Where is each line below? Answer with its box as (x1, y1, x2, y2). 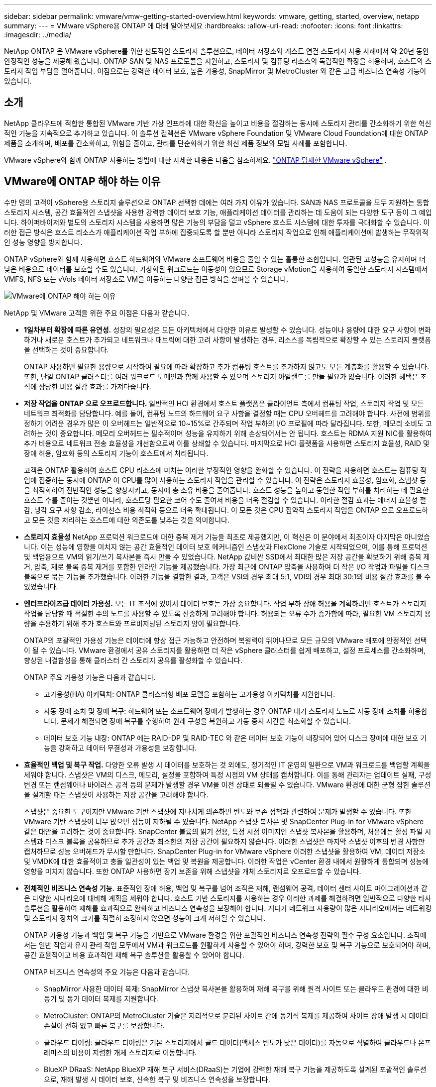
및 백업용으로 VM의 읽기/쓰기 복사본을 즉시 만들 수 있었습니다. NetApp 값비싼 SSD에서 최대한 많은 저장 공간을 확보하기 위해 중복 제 (24, 552, 430, 561)
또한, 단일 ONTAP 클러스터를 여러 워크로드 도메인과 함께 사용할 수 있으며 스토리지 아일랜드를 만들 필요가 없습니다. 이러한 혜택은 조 (24, 372, 427, 381)
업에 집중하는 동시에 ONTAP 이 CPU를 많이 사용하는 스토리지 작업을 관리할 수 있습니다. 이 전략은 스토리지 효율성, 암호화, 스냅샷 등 (24, 475, 427, 484)
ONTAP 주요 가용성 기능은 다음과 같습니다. (24, 672, 156, 681)
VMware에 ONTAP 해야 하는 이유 (4, 175, 161, 188)
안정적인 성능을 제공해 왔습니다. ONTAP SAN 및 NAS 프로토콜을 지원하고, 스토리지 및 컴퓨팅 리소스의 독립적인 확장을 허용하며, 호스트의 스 (4, 57, 432, 65)
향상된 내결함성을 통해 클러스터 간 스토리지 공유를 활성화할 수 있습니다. (24, 655, 242, 664)
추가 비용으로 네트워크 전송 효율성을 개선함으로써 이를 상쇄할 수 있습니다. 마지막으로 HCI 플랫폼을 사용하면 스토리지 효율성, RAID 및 (24, 438, 430, 447)
